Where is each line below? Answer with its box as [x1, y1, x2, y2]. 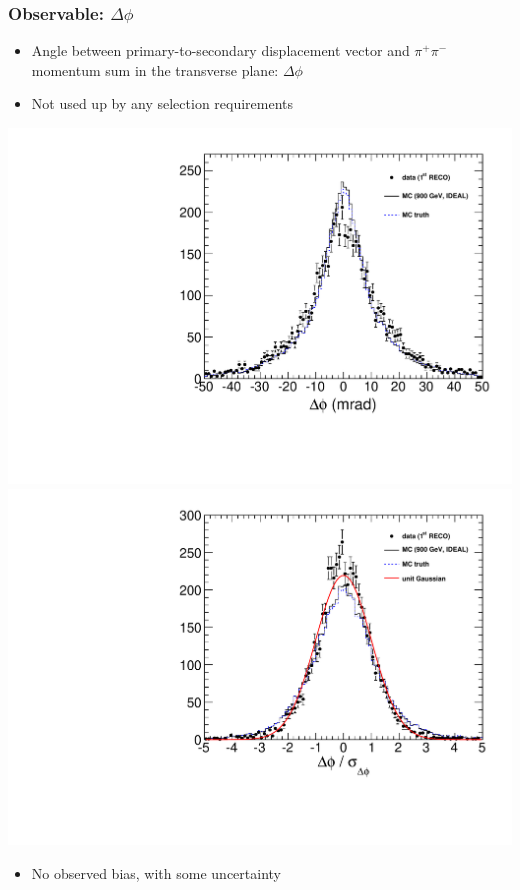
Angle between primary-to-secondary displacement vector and [31, 40, 410, 61]
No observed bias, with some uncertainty [31, 862, 281, 883]
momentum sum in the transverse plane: [31, 59, 279, 80]
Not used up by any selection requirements [31, 93, 294, 114]
